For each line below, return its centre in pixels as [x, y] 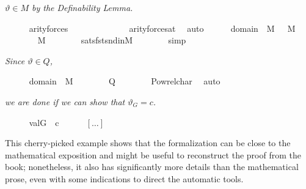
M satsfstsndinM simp [112, 40]
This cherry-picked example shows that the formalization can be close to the [148, 143]
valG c [44, 122]
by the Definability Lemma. [82, 7]
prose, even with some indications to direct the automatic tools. [124, 178]
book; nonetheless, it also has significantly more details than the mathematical [152, 167]
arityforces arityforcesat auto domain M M [162, 28]
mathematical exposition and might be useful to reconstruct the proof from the [153, 154]
